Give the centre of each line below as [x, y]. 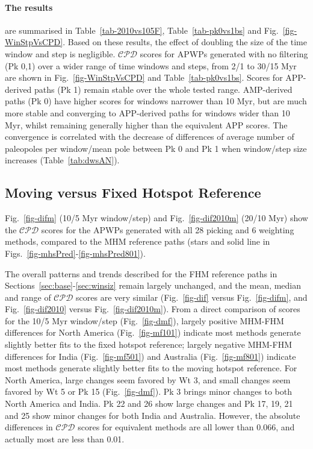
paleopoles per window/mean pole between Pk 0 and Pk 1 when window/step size [156, 148]
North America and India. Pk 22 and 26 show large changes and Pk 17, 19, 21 [149, 403]
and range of [28, 297]
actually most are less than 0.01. [65, 438]
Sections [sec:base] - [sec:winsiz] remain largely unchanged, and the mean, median [153, 285]
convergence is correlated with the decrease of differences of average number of [150, 137]
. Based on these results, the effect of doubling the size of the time [185, 42]
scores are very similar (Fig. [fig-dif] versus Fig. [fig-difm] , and [192, 297]
